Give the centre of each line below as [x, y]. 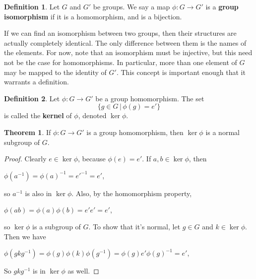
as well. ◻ [83, 271]
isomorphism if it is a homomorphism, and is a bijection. [93, 16]
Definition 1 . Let [32, 6]
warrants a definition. [36, 82]
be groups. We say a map [131, 6]
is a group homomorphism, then [135, 132]
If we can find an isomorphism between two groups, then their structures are [120, 33]
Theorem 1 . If [28, 132]
